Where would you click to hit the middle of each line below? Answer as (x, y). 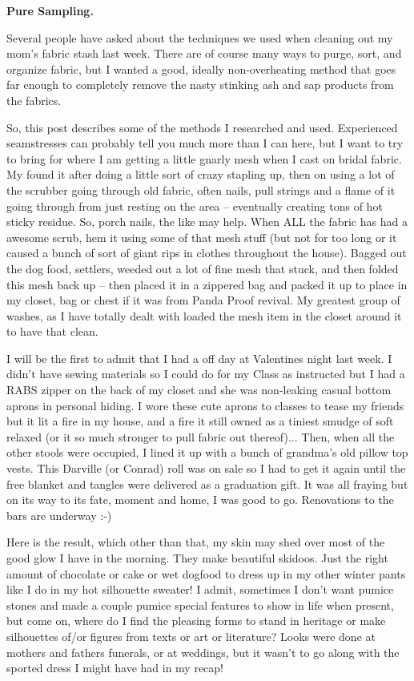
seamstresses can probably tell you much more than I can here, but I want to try (205, 143)
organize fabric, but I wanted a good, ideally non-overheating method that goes (201, 69)
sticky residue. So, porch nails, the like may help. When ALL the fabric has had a (207, 222)
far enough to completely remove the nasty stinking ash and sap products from (200, 85)
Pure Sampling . (50, 10)
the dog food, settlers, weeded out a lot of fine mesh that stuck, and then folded (203, 268)
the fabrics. (34, 100)
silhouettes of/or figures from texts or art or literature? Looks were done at (191, 636)
